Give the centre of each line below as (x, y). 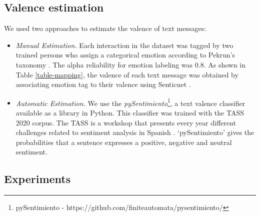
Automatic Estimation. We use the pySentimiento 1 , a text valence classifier (130, 102)
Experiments (37, 179)
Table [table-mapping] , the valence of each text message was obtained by (127, 74)
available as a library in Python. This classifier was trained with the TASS (130, 113)
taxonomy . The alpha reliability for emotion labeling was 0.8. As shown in (131, 64)
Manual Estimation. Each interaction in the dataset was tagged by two (124, 45)
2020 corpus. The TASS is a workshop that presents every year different (126, 122)
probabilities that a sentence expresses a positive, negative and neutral (124, 142)
